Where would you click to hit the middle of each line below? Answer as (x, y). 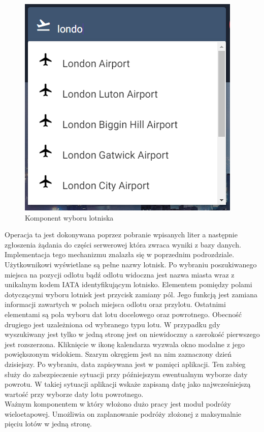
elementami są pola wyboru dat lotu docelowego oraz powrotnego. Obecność (123, 314)
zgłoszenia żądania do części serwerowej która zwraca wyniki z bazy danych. (123, 244)
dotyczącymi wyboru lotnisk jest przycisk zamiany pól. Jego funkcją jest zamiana (131, 294)
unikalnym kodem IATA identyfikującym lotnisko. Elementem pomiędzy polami (128, 284)
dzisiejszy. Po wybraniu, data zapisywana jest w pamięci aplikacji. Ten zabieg (125, 364)
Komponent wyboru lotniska (69, 217)
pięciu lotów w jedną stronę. (48, 424)
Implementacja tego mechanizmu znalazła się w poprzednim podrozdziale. (120, 254)
